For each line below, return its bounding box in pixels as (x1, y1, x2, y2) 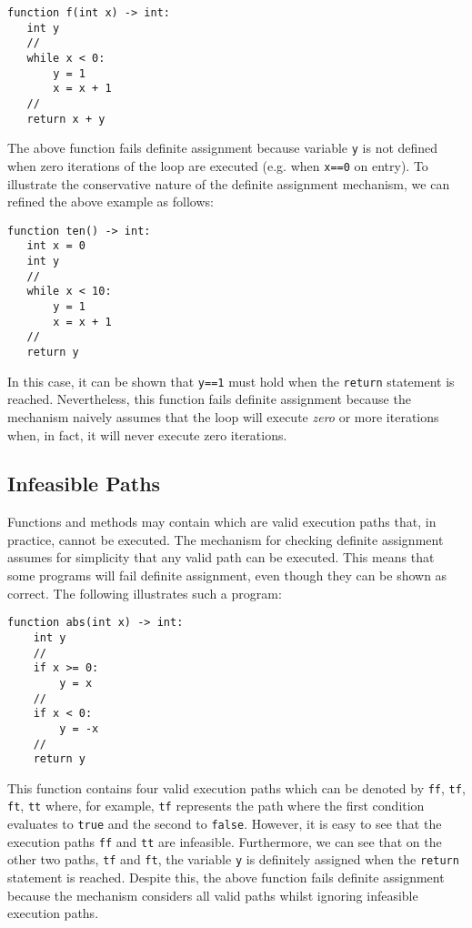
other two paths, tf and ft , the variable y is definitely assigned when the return (7, 850, 459, 869)
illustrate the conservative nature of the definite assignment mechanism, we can (7, 174, 450, 193)
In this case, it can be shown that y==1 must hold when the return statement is (7, 371, 455, 390)
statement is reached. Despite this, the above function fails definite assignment (7, 868, 445, 887)
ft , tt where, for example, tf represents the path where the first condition (7, 796, 425, 815)
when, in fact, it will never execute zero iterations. (7, 425, 287, 444)
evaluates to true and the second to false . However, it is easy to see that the (7, 814, 442, 833)
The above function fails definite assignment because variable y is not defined (7, 138, 438, 157)
